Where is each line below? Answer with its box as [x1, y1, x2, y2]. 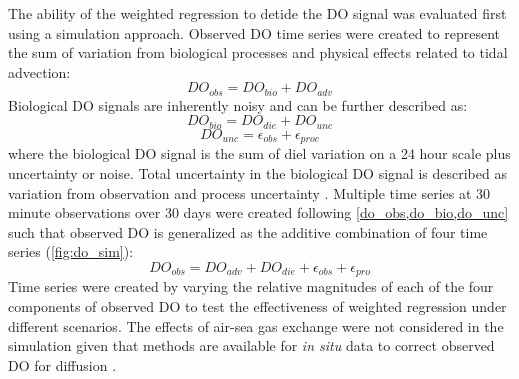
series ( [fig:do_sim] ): [8, 241, 134, 262]
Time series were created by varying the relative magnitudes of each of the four [8, 276, 494, 297]
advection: [8, 61, 71, 82]
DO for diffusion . [8, 354, 117, 375]
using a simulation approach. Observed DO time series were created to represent [8, 22, 501, 43]
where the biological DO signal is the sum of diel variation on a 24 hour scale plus [8, 143, 511, 164]
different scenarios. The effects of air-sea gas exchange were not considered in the [8, 315, 504, 336]
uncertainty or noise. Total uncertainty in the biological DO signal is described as [8, 162, 507, 183]
